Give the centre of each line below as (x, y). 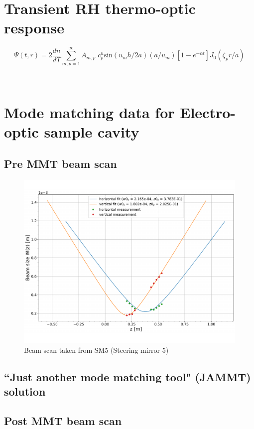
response (34, 28)
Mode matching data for (89, 112)
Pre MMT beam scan (61, 163)
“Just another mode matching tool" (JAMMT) (127, 376)
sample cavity (92, 132)
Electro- (208, 112)
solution (25, 391)
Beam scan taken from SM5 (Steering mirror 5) (96, 350)
